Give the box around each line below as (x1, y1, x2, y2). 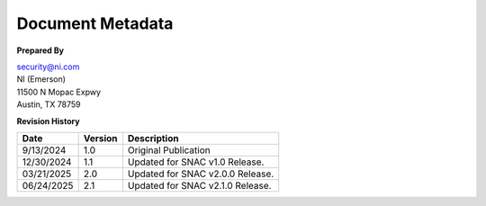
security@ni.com (16, 61, 80, 72)
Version (83, 131, 118, 144)
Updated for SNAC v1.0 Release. (127, 156, 265, 168)
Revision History (16, 115, 80, 126)
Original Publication (127, 144, 211, 157)
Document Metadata (16, 13, 174, 33)
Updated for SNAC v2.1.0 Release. (127, 179, 272, 192)
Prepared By (16, 45, 65, 56)
